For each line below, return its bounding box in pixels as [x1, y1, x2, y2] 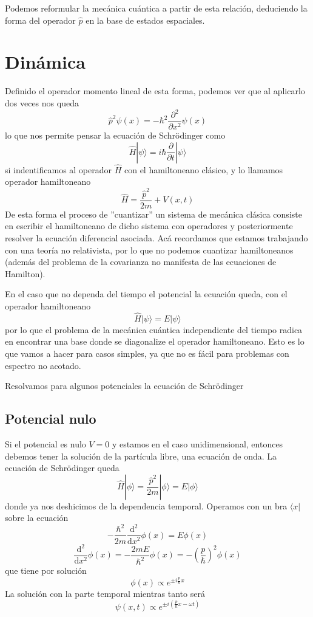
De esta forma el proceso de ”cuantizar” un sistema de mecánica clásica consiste [5, 207, 302, 220]
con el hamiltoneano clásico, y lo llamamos [124, 163, 283, 176]
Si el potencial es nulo [5, 437, 86, 450]
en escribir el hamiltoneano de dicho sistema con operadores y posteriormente [5, 219, 293, 232]
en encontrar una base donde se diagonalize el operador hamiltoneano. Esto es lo [5, 335, 305, 348]
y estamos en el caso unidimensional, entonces [112, 437, 283, 450]
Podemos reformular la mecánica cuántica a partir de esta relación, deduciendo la [5, 2, 308, 14]
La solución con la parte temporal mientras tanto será [5, 587, 205, 600]
